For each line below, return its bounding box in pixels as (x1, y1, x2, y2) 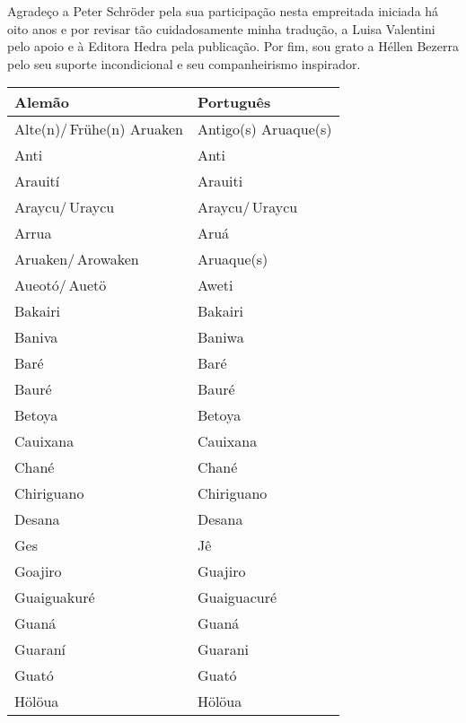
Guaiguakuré (14, 587, 95, 608)
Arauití (14, 170, 60, 192)
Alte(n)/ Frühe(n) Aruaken (14, 118, 183, 140)
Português (197, 91, 271, 113)
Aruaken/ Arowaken (14, 248, 139, 270)
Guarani (197, 639, 249, 660)
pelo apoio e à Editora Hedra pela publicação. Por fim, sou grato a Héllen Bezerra (7, 37, 459, 56)
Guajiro (197, 561, 246, 582)
